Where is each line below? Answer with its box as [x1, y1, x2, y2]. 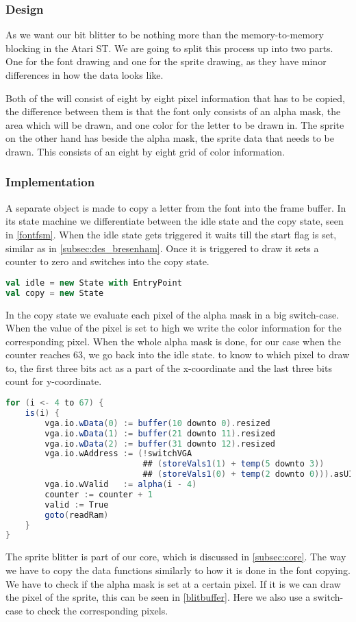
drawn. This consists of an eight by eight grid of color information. [5, 144, 285, 158]
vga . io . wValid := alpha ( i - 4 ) [44, 480, 197, 490]
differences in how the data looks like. [5, 68, 164, 82]
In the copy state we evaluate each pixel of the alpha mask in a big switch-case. [5, 307, 340, 321]
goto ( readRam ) [44, 510, 109, 520]
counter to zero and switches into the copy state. [5, 254, 209, 269]
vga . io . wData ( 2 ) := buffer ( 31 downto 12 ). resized [44, 438, 275, 449]
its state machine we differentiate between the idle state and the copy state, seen [5, 214, 344, 228]
